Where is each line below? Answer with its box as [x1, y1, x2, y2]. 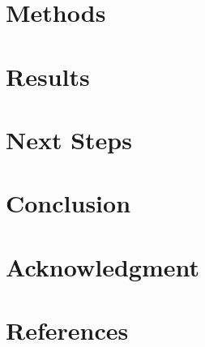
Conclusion [6, 186, 131, 220]
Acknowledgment [6, 250, 199, 283]
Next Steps [6, 122, 132, 156]
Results [6, 59, 90, 92]
